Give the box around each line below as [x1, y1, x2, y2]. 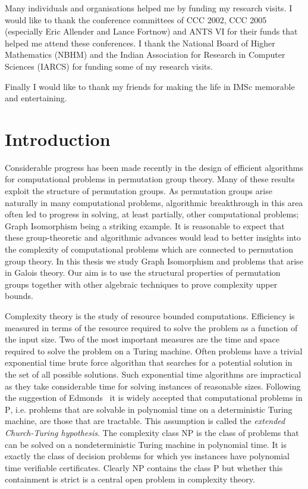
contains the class [147, 461, 211, 474]
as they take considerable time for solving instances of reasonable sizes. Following [5, 379, 301, 392]
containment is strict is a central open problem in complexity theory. [5, 473, 255, 485]
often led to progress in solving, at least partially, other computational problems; [5, 208, 299, 220]
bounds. [5, 289, 33, 302]
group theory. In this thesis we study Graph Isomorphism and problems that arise [5, 254, 303, 267]
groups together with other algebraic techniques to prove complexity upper [5, 278, 278, 290]
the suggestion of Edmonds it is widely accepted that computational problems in [5, 391, 303, 404]
